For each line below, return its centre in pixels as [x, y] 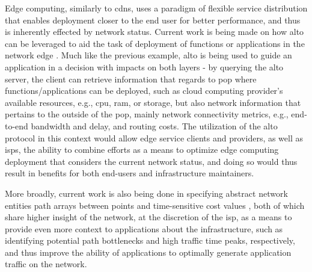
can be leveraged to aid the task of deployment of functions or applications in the [155, 43]
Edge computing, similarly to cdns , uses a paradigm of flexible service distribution [156, 8]
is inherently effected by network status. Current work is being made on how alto [154, 32]
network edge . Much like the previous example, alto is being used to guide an [148, 55]
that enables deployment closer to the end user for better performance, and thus [153, 20]
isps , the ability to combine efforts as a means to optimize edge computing [142, 150]
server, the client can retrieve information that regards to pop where [131, 79]
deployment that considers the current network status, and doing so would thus [151, 161]
